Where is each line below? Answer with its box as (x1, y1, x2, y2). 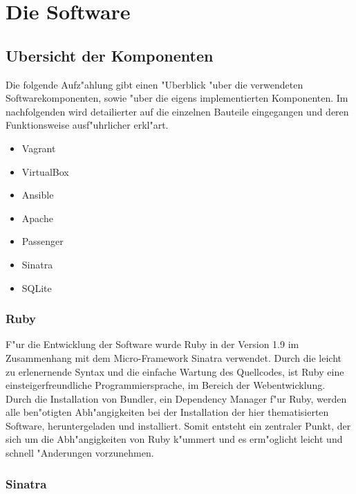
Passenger (21, 234, 64, 248)
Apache (21, 210, 53, 225)
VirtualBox (21, 164, 69, 179)
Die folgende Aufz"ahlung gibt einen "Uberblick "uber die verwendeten (6, 77, 303, 91)
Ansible (21, 187, 54, 202)
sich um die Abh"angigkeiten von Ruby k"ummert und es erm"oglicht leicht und (6, 432, 343, 446)
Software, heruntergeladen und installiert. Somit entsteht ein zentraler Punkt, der (6, 418, 351, 432)
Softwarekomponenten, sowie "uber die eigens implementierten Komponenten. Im (6, 91, 348, 105)
